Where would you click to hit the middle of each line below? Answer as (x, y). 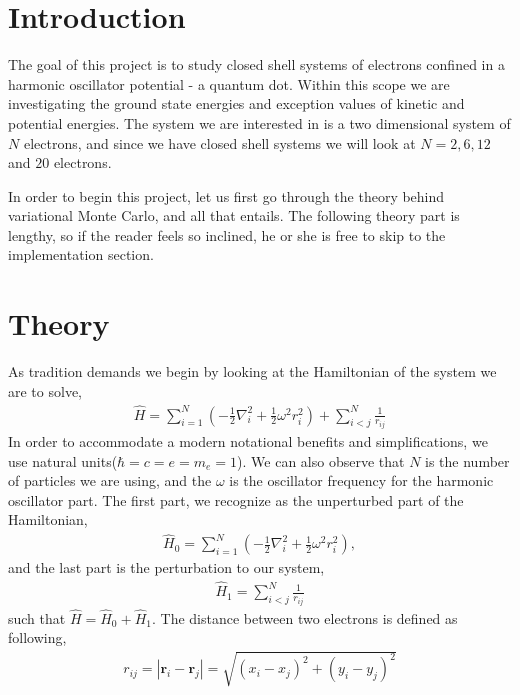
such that (37, 617)
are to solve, (45, 390)
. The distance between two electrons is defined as (305, 617)
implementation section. (81, 254)
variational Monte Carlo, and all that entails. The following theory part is (234, 215)
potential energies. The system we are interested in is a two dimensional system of (259, 122)
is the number (467, 460)
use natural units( (63, 460)
